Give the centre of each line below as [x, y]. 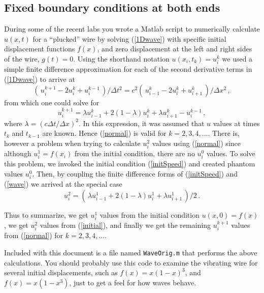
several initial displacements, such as [61, 272]
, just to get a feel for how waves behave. [133, 282]
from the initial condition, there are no [135, 153]
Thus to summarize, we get [46, 214]
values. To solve [231, 153]
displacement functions [40, 49]
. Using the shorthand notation [121, 58]
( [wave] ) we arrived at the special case [63, 184]
